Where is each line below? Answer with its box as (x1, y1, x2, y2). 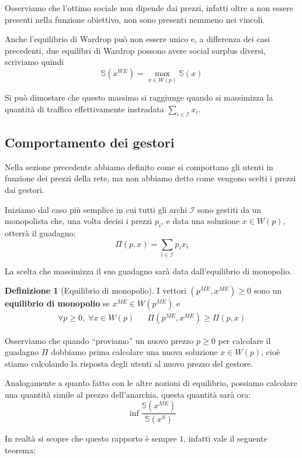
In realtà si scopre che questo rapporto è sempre (5, 432, 177, 445)
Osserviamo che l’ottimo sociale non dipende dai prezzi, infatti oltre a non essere (5, 2, 294, 13)
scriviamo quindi (5, 56, 64, 68)
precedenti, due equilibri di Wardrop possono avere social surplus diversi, (5, 44, 266, 56)
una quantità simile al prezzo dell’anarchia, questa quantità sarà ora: (5, 388, 251, 400)
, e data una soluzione (161, 215, 239, 227)
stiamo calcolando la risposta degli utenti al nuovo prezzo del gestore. (5, 357, 254, 369)
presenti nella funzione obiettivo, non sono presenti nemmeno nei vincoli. (5, 13, 265, 25)
